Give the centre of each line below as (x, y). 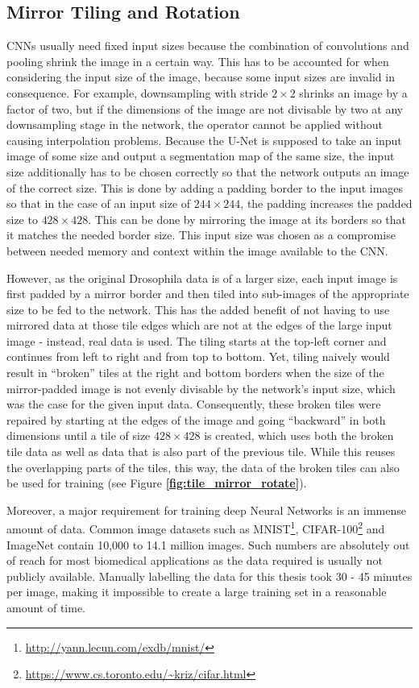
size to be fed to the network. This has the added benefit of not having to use (198, 309)
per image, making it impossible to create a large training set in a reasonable (197, 592)
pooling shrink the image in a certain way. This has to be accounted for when (198, 61)
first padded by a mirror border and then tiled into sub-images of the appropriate (208, 294)
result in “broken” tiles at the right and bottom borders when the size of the (195, 373)
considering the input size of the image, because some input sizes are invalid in (201, 77)
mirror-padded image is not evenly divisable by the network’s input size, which (201, 388)
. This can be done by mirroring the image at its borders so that (247, 219)
